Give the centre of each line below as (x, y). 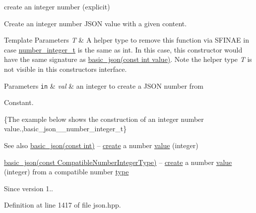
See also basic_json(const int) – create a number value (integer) (101, 145)
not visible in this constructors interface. (65, 69)
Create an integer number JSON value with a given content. (96, 23)
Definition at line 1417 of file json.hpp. (63, 205)
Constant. (19, 102)
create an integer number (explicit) (57, 6)
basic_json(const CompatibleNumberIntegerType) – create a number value (118, 162)
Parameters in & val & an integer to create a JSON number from (104, 85)
